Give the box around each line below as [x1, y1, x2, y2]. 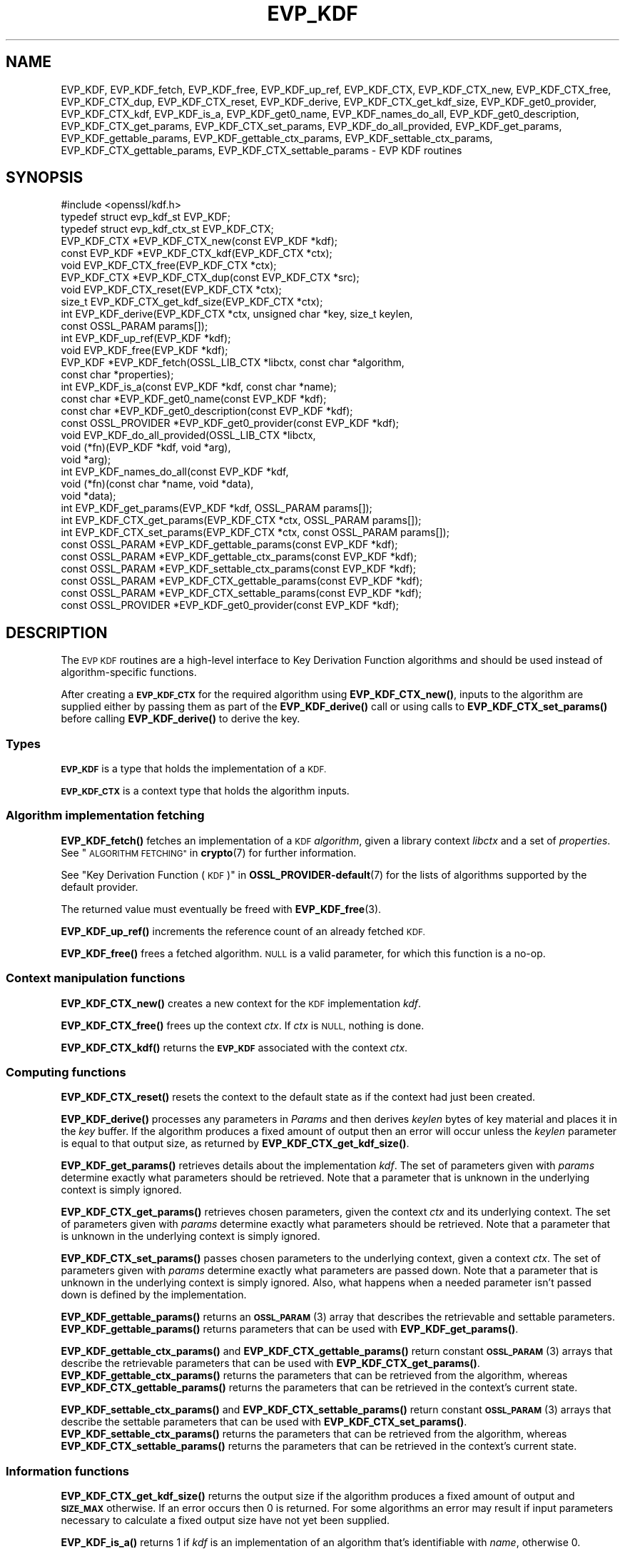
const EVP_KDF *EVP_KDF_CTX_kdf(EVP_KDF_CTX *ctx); [61, 247, 332, 260]
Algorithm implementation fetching [6, 808, 205, 823]
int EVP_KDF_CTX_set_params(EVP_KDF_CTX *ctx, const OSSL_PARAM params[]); [61, 526, 449, 539]
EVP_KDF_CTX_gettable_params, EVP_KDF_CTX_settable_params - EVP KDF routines [61, 143, 462, 156]
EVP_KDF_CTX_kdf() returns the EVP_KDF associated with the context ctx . [61, 1041, 408, 1054]
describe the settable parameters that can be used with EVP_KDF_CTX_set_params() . [61, 1416, 467, 1428]
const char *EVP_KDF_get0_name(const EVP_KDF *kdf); [61, 393, 327, 405]
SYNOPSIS [6, 168, 83, 187]
